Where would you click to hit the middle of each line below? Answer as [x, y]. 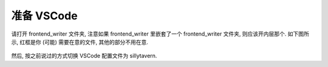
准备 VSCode [45, 16]
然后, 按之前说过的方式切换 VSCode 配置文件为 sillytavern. [84, 56]
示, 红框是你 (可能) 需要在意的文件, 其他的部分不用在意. [80, 42]
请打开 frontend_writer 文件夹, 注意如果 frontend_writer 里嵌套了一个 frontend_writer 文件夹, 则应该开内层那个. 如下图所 [160, 34]
